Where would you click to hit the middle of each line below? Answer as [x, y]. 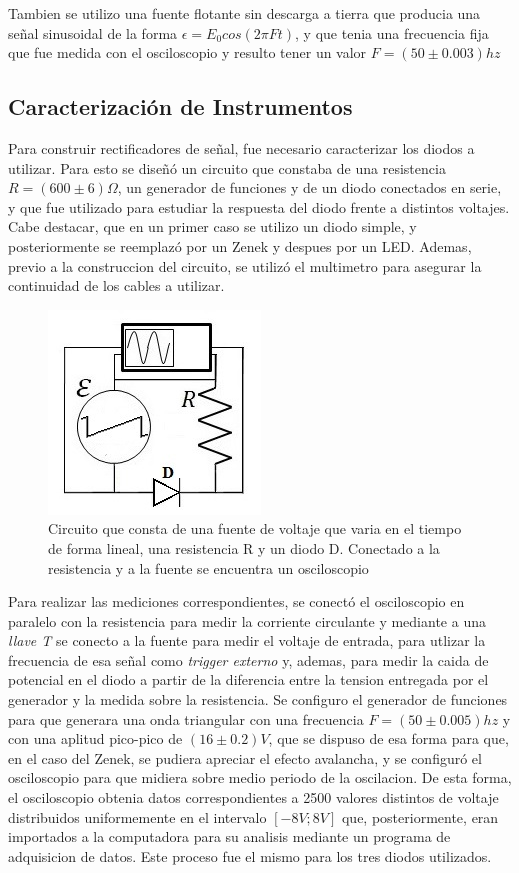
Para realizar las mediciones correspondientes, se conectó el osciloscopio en [236, 601]
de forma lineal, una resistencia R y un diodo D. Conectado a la [244, 547]
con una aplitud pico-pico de [95, 738]
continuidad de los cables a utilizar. [116, 285]
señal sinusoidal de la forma [93, 32]
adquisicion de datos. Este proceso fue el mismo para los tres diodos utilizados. [250, 855]
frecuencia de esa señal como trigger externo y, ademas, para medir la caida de [248, 659]
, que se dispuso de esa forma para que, [388, 738]
